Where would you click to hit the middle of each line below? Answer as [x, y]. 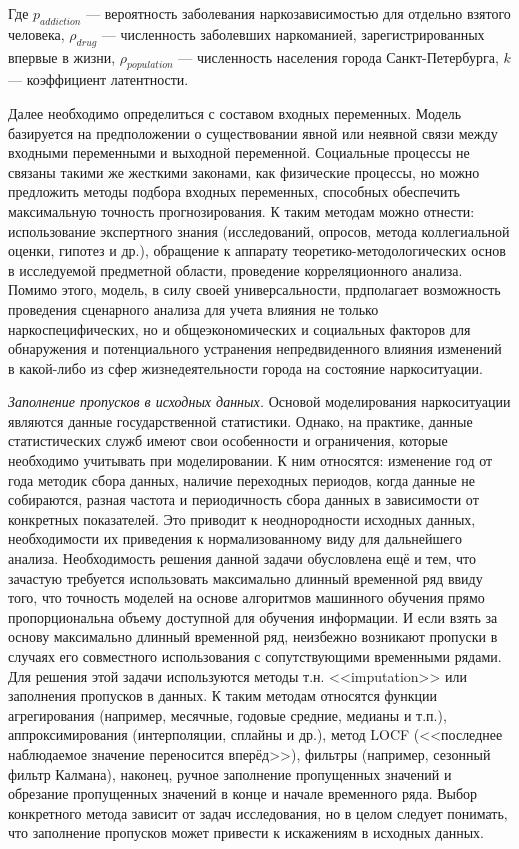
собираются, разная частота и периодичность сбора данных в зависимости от [243, 499]
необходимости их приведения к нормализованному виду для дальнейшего [235, 538]
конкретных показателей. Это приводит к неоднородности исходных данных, [242, 518]
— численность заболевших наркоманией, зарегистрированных [293, 33]
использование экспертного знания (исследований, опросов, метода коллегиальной [259, 230]
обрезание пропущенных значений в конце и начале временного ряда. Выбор [243, 793]
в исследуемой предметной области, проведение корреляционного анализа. [235, 269]
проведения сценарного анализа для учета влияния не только [193, 308]
